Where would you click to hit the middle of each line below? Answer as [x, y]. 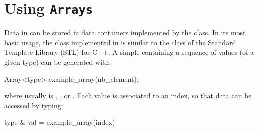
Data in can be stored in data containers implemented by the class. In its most [125, 33]
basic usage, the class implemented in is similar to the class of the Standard [120, 42]
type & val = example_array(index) [60, 122]
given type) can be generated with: [58, 62]
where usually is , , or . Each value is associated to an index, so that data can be [128, 96]
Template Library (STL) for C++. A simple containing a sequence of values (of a [129, 52]
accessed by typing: [34, 105]
